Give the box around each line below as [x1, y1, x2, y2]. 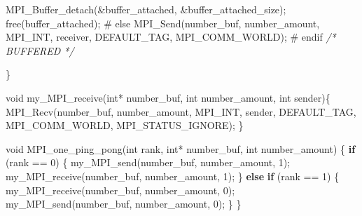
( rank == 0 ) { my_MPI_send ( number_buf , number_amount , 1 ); [6, 155, 291, 170]
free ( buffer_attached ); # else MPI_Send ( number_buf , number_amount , [6, 15, 320, 30]
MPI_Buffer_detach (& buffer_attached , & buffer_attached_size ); [6, 2, 286, 16]
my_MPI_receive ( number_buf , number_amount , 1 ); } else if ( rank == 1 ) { [6, 168, 340, 183]
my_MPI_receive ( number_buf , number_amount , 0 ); [6, 182, 235, 197]
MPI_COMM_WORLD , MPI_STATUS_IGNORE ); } [6, 118, 244, 133]
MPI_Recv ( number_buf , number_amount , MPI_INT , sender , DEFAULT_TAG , [6, 104, 356, 119]
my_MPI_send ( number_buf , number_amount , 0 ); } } [6, 196, 242, 211]
